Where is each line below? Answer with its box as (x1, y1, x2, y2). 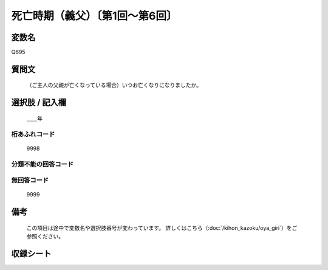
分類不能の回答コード (11, 160, 74, 168)
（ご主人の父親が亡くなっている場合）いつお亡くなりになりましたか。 (26, 81, 202, 89)
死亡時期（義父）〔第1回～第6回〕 (11, 9, 177, 22)
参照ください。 (26, 233, 64, 240)
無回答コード (11, 176, 49, 185)
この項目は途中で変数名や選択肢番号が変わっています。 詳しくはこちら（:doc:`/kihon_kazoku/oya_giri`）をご (26, 224, 298, 231)
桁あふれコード (11, 130, 55, 138)
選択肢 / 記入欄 (11, 97, 67, 108)
